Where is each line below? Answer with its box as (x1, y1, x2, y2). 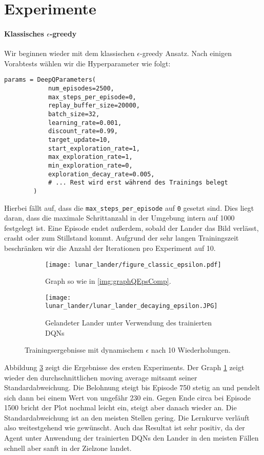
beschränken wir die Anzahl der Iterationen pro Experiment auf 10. (4, 242, 216, 253)
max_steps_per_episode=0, (48, 93, 136, 101)
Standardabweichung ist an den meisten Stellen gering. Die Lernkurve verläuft (4, 412, 250, 423)
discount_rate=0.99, (48, 128, 118, 135)
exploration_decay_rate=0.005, (48, 170, 155, 178)
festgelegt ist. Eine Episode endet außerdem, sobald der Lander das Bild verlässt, (4, 222, 259, 233)
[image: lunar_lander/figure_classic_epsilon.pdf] (45, 261, 221, 268)
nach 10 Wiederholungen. (151, 344, 231, 355)
